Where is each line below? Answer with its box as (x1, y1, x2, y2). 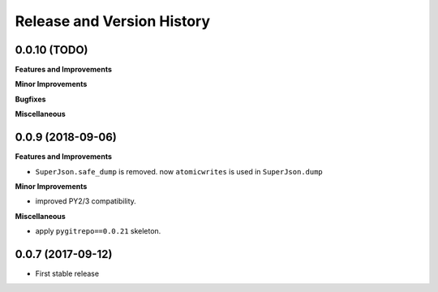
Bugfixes (15, 94, 46, 104)
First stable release (35, 268, 100, 278)
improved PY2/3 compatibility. (35, 196, 137, 206)
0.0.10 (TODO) (15, 43, 88, 57)
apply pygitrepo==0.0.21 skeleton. (35, 226, 161, 236)
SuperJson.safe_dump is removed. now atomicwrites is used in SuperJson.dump (35, 166, 324, 176)
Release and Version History (15, 12, 211, 30)
